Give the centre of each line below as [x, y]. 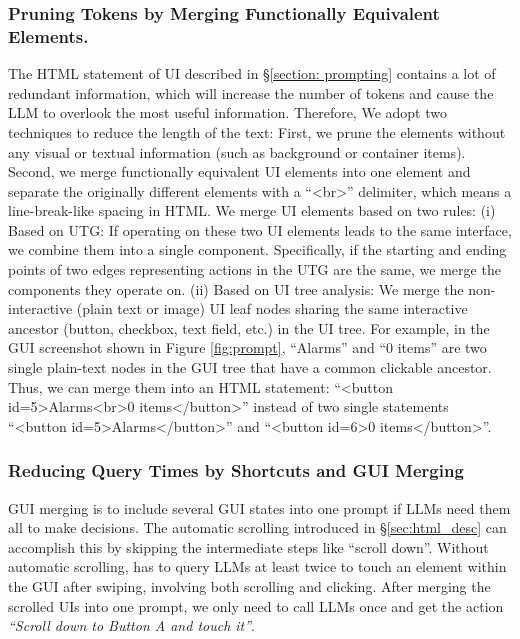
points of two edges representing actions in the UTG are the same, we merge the [254, 269]
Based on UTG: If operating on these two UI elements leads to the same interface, [260, 229]
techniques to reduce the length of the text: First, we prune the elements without [257, 131]
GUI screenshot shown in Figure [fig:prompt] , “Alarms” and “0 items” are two [247, 347]
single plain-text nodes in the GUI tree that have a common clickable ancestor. [250, 367]
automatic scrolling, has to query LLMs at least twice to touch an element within [257, 566]
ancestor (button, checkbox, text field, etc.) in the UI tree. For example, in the [249, 327]
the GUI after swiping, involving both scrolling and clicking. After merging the [249, 586]
